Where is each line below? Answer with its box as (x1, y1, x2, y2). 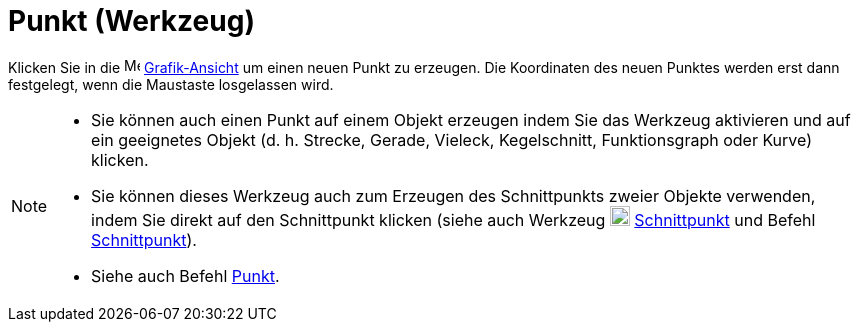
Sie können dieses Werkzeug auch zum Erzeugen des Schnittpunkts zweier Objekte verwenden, (91, 185, 816, 206)
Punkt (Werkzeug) (8, 4, 255, 38)
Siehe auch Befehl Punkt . (91, 265, 280, 286)
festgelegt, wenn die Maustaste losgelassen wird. (8, 75, 334, 93)
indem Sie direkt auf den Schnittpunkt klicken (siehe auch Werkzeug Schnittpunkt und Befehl (91, 209, 816, 230)
